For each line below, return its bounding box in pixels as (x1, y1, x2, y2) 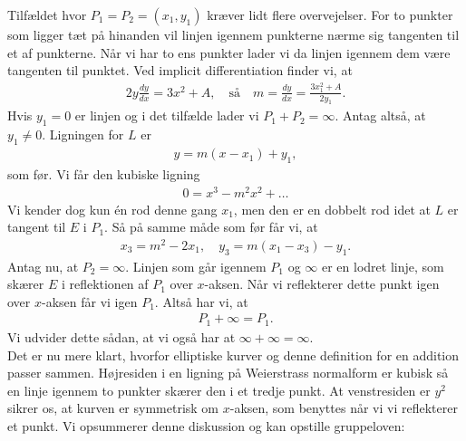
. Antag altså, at (335, 106, 426, 125)
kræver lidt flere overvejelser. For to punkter (207, 5, 453, 24)
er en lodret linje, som (322, 256, 444, 275)
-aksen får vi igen (42, 292, 138, 311)
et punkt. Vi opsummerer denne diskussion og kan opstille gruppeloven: (7, 416, 405, 435)
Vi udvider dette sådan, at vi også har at (7, 327, 236, 346)
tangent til (7, 217, 66, 236)
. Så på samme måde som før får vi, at (104, 217, 318, 236)
